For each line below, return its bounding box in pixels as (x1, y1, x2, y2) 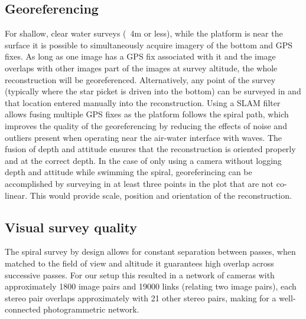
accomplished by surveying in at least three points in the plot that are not (5, 177, 274, 189)
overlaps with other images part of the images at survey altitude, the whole (5, 61, 278, 74)
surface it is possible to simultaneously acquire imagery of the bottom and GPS (5, 38, 292, 51)
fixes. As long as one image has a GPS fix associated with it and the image (5, 50, 276, 63)
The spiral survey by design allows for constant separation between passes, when (5, 245, 296, 258)
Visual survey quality (5, 218, 137, 236)
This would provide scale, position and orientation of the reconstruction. (30, 189, 292, 201)
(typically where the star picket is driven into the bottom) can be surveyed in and (5, 85, 301, 97)
